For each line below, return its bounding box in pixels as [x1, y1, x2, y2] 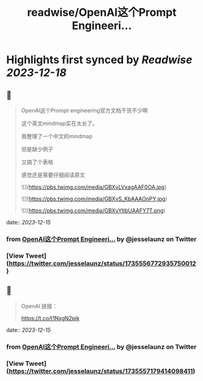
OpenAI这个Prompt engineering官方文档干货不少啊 [21, 107, 148, 114]
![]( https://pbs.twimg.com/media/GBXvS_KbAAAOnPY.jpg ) [21, 195, 168, 202]
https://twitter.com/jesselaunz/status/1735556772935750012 [8, 259, 196, 268]
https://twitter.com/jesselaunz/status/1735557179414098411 [8, 366, 193, 375]
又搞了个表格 [21, 158, 53, 166]
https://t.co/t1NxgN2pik [21, 314, 80, 322]
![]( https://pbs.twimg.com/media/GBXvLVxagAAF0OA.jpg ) [21, 183, 167, 190]
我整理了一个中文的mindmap [21, 133, 93, 140]
